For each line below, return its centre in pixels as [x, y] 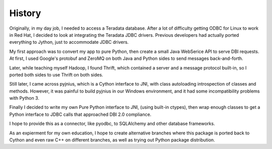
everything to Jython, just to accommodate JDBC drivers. [69, 42]
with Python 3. [24, 98]
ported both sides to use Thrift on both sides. [56, 74]
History [25, 13]
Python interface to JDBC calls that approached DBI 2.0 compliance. [80, 114]
